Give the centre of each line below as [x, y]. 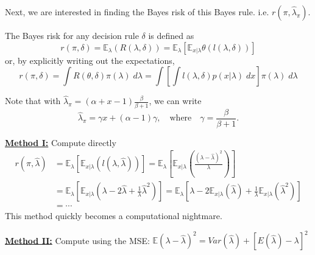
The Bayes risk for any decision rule [72, 35]
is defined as [171, 35]
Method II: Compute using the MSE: [77, 240]
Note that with [33, 101]
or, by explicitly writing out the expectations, [90, 60]
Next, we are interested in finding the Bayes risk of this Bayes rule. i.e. [137, 12]
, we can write [175, 101]
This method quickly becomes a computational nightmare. [114, 216]
